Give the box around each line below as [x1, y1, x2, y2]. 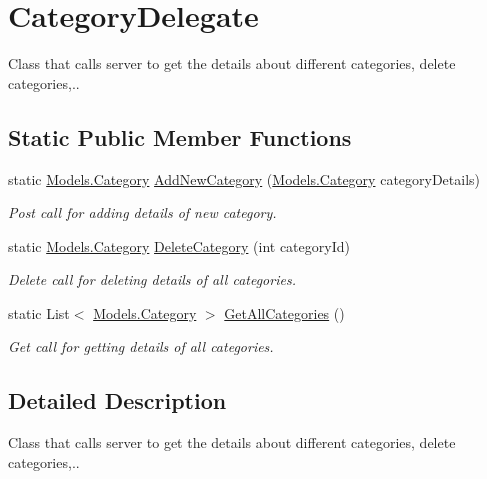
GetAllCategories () [224, 302, 345, 323]
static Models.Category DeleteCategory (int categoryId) [8, 235, 350, 256]
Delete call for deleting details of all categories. [8, 269, 296, 290]
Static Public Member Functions [8, 121, 352, 152]
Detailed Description [8, 385, 227, 416]
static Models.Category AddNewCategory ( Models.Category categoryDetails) [8, 168, 481, 189]
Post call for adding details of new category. [8, 202, 277, 223]
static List [8, 302, 70, 323]
